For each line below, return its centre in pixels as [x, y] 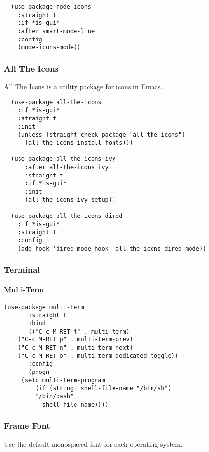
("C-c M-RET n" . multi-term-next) [75, 348]
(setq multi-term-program [63, 380]
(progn [39, 372]
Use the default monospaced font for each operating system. [93, 443]
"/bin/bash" [55, 397]
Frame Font [27, 425]
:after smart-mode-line [56, 31]
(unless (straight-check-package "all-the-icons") [102, 135]
